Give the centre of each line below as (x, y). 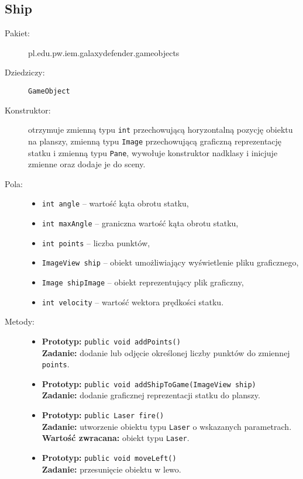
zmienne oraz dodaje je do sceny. (87, 164)
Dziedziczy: (25, 72)
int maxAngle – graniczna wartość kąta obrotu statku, (140, 223)
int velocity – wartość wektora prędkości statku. (133, 301)
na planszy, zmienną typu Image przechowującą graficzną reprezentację (155, 141)
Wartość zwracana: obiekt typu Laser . (116, 438)
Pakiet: (17, 33)
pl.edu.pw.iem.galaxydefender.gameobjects (104, 52)
